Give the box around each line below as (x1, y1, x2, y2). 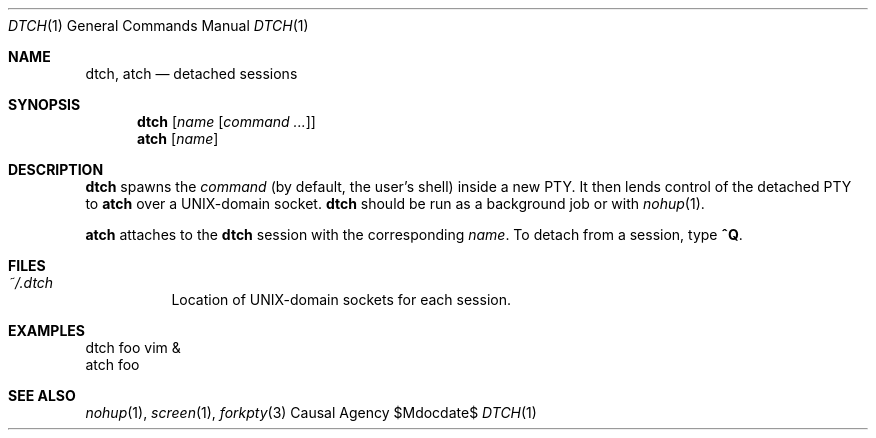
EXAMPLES (8, 322, 85, 339)
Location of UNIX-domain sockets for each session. (171, 291, 511, 308)
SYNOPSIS (8, 96, 81, 113)
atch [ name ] (137, 130, 219, 147)
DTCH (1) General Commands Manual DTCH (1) (8, 17, 309, 34)
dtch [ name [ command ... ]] (137, 113, 316, 130)
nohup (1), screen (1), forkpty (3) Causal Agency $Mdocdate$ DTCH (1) (85, 404, 537, 421)
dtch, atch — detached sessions (85, 65, 298, 82)
